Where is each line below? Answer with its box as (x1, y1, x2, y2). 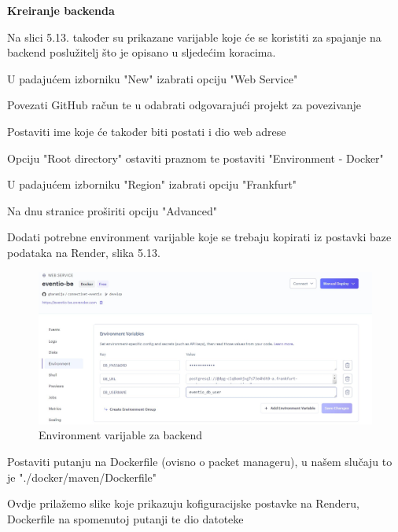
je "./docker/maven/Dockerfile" (7, 468, 157, 485)
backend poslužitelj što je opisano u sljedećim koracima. (7, 44, 276, 61)
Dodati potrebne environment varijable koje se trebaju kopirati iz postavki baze (7, 229, 392, 245)
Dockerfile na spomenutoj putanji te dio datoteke (7, 510, 244, 526)
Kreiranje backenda (7, 2, 115, 18)
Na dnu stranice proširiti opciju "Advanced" (7, 202, 218, 218)
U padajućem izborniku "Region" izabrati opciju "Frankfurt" (7, 176, 297, 193)
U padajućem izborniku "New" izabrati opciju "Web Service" (7, 70, 298, 86)
